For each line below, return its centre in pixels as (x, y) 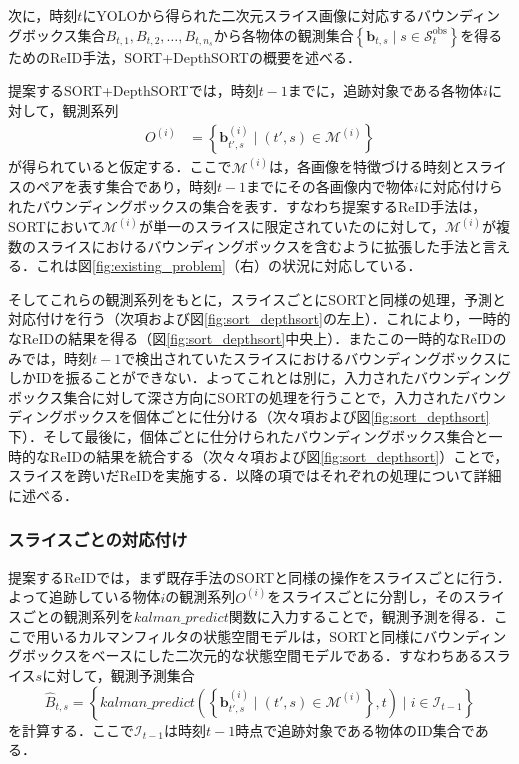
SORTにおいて (55, 226)
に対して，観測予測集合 (118, 675)
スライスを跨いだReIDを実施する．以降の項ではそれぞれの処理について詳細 (255, 475)
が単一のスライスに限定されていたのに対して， (291, 226)
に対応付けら (460, 186)
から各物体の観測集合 (283, 34)
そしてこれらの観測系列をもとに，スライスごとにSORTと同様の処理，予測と (257, 298)
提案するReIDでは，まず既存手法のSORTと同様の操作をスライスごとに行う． (259, 576)
